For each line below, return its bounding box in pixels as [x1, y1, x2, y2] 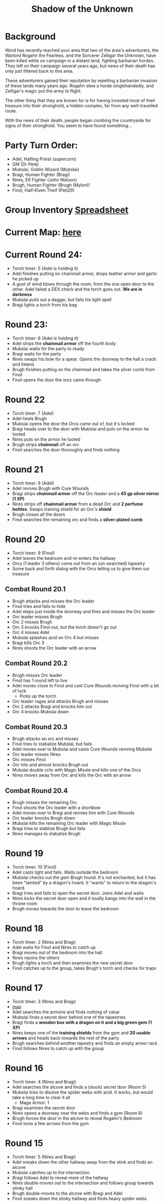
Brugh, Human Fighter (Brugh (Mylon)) [12, 182, 91, 188]
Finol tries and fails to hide [12, 603, 66, 609]
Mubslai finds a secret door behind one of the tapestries [12, 1014, 126, 1020]
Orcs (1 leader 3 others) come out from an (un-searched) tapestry [12, 560, 145, 566]
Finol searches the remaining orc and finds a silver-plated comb [12, 517, 143, 523]
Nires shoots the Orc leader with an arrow [12, 645, 97, 651]
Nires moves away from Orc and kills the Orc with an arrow [12, 772, 131, 778]
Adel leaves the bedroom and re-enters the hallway [12, 555, 116, 561]
